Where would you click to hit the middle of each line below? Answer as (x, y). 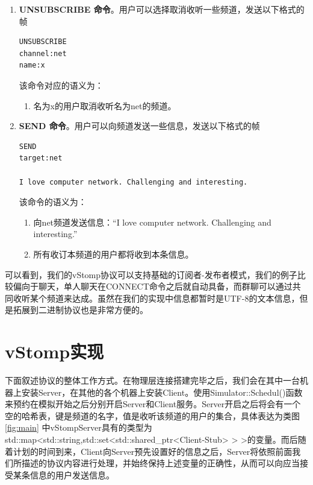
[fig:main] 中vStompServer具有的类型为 (79, 427)
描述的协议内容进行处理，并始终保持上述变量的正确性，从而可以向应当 (160, 463)
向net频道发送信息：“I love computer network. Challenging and (152, 222)
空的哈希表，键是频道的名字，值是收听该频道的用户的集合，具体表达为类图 (152, 415)
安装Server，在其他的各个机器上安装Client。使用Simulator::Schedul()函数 (162, 392)
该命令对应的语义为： (61, 85)
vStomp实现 (54, 351)
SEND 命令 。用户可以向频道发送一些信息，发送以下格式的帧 (139, 126)
